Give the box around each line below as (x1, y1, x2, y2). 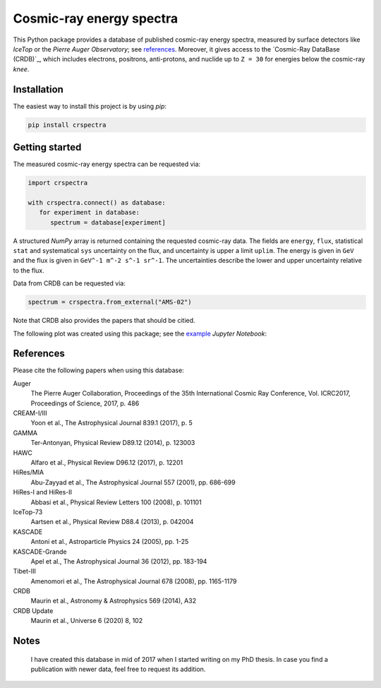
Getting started (13, 141, 82, 153)
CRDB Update (13, 606, 54, 615)
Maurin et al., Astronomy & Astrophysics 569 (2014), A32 (30, 597, 197, 605)
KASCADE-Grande (13, 547, 67, 556)
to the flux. (13, 266, 45, 275)
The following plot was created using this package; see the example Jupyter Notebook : (13, 329, 267, 338)
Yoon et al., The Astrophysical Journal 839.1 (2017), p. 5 (30, 419, 193, 427)
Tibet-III (13, 567, 37, 576)
